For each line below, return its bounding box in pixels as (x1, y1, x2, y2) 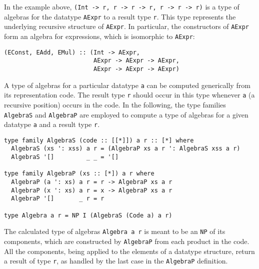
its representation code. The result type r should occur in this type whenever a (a (4, 89, 255, 100)
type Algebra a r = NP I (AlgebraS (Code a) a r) (4, 211, 172, 219)
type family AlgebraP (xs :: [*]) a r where (4, 170, 154, 177)
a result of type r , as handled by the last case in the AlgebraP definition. (4, 255, 228, 266)
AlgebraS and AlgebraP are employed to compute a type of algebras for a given (4, 109, 248, 119)
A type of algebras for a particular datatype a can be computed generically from (4, 79, 250, 90)
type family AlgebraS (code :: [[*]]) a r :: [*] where (4, 136, 194, 144)
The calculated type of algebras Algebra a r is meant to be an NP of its (4, 226, 225, 236)
